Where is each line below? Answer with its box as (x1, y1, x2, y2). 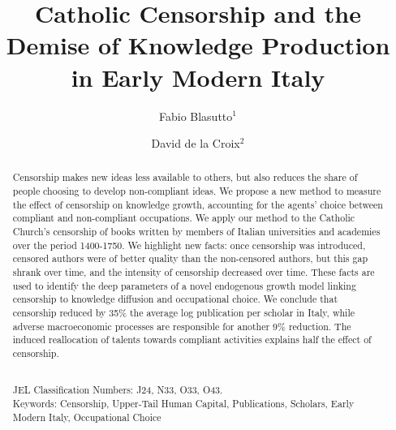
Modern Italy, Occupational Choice (12, 410, 161, 424)
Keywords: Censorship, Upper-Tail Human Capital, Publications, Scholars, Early (12, 396, 355, 410)
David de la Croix (151, 135, 240, 152)
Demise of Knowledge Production (6, 28, 390, 62)
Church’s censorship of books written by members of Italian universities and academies (12, 225, 381, 239)
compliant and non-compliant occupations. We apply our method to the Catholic (12, 211, 355, 225)
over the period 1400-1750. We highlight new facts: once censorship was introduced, (12, 238, 366, 252)
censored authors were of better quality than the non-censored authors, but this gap (12, 252, 368, 265)
